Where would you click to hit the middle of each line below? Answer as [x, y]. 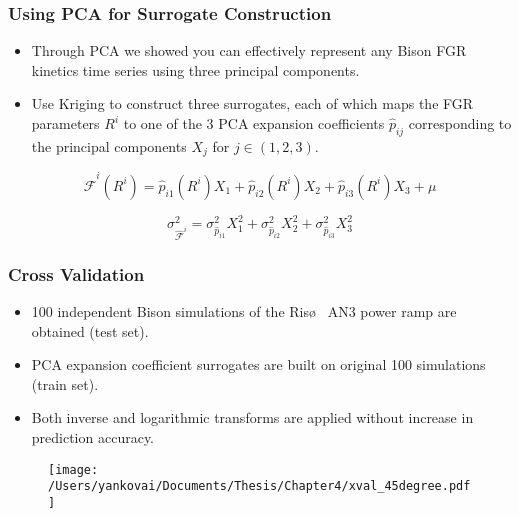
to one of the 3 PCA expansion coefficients [254, 123]
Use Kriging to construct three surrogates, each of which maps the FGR [252, 103]
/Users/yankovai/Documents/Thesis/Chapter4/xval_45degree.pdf [259, 486]
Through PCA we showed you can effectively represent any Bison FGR [249, 50]
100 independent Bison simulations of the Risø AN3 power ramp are [244, 310]
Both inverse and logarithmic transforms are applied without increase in [252, 417]
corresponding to [460, 123]
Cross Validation [76, 273]
